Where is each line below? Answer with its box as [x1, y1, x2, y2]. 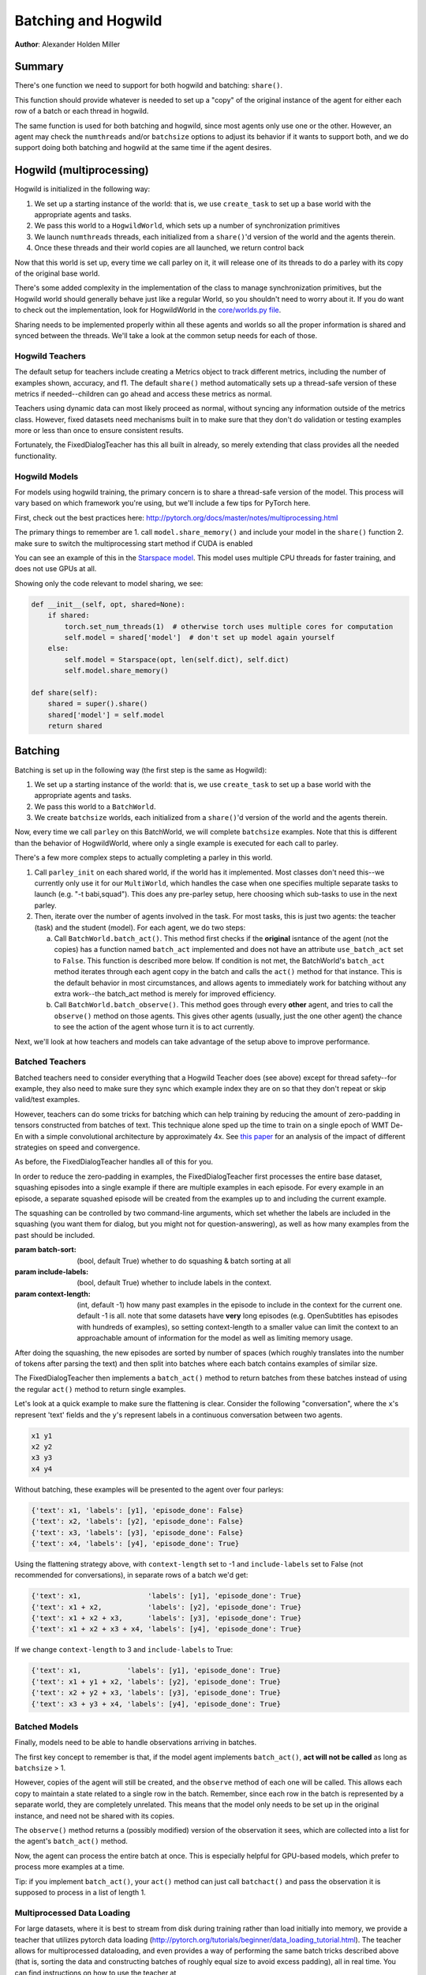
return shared [47, 721, 103, 731]
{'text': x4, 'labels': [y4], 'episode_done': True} [31, 1539, 240, 1548]
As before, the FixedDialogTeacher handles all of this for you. [14, 1157, 213, 1167]
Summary [14, 60, 64, 73]
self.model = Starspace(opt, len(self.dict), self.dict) [64, 655, 290, 664]
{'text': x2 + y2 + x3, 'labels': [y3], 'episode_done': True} [31, 1688, 282, 1698]
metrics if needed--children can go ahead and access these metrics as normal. [14, 389, 272, 398]
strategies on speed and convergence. [14, 1142, 140, 1152]
